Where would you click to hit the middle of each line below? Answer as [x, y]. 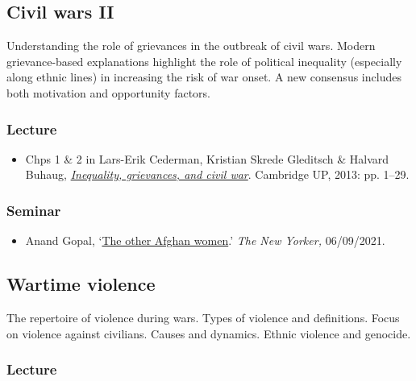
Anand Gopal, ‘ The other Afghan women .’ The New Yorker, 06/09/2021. [205, 240]
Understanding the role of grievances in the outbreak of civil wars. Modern [191, 46]
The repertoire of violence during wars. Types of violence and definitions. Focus [203, 317]
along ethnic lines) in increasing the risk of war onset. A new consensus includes [204, 77]
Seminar [34, 210]
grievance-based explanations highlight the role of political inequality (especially [204, 61]
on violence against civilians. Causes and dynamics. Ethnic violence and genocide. [209, 333]
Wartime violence [81, 284]
